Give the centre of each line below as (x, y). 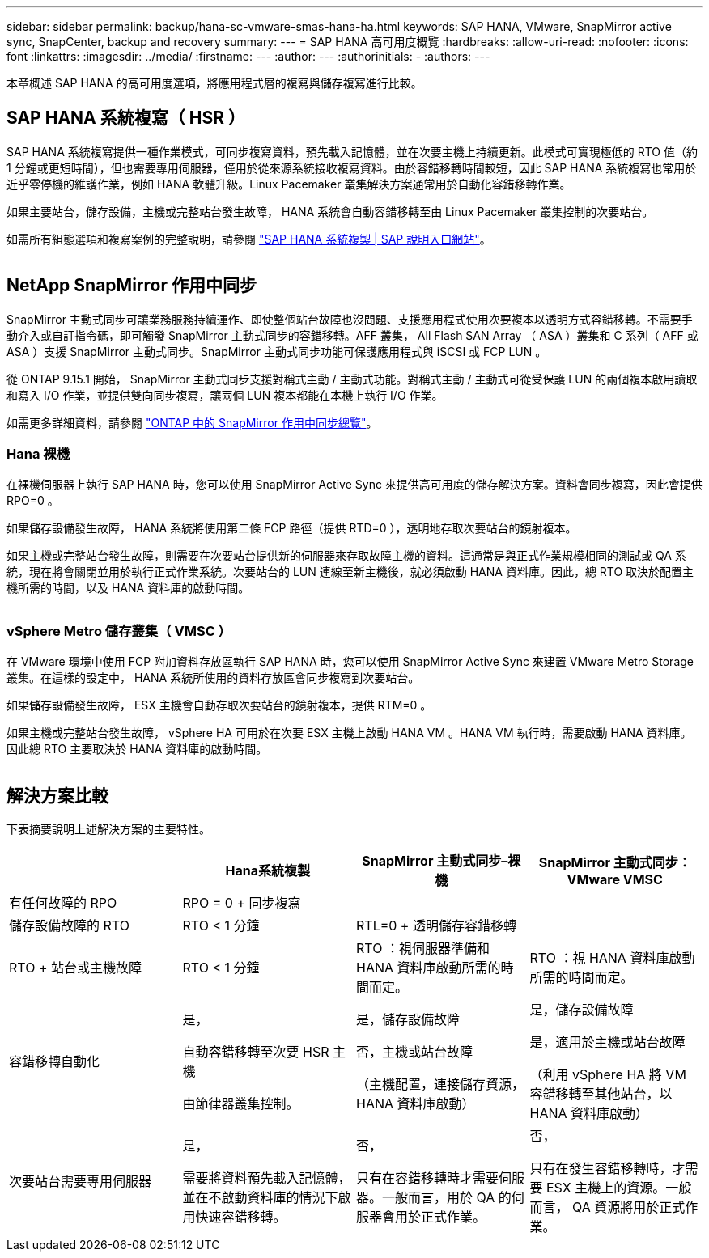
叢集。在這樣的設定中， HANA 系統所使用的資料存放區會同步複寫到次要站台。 (213, 678)
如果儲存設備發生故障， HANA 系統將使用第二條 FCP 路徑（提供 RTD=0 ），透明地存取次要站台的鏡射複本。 (292, 528)
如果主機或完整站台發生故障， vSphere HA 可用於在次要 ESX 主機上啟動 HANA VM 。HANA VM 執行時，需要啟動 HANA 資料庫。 (349, 733)
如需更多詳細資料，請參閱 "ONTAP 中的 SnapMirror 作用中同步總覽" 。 (192, 422)
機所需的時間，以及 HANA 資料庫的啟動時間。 (128, 588)
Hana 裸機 (38, 454)
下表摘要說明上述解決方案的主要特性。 (108, 829)
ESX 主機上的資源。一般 (619, 1188)
